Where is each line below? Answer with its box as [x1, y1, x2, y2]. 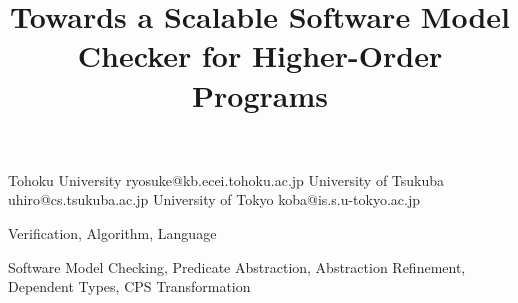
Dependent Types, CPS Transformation [8, 276, 251, 297]
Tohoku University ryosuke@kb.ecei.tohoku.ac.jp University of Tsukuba [8, 169, 445, 190]
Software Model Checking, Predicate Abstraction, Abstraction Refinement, [8, 256, 466, 277]
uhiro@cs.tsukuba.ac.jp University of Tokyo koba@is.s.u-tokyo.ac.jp [8, 189, 421, 210]
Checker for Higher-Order [77, 35, 443, 76]
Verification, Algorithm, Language [8, 222, 217, 243]
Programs [192, 74, 328, 115]
